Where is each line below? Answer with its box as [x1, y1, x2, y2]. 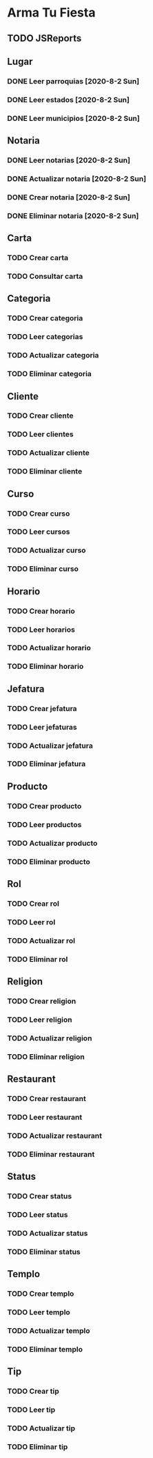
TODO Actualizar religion [7, 1033, 92, 1043]
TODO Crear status [7, 1192, 72, 1201]
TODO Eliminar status [7, 1247, 81, 1256]
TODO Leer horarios [7, 625, 76, 634]
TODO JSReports [7, 32, 82, 44]
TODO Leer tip [7, 1405, 56, 1415]
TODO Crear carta [7, 253, 69, 263]
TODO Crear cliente [7, 411, 74, 420]
